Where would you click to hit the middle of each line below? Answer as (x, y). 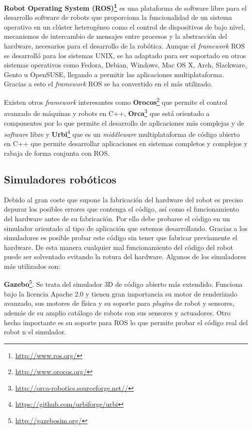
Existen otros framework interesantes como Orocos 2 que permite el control (116, 101)
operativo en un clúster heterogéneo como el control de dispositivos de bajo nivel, (125, 26)
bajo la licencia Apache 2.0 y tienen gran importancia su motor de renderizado (121, 293)
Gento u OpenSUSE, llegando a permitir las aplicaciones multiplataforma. (114, 74)
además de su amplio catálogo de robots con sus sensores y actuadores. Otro (117, 312)
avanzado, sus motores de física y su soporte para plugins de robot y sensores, (119, 303)
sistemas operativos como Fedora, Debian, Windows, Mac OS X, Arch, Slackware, (126, 65)
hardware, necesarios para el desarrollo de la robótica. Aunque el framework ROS (125, 46)
